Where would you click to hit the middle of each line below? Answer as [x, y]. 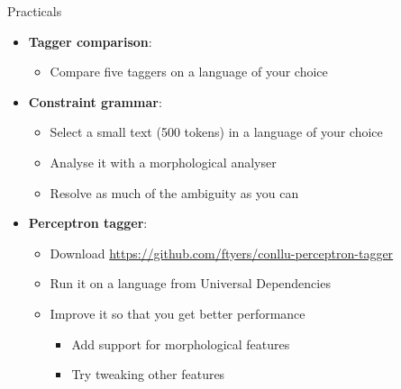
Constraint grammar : [95, 101]
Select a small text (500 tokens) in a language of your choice [216, 132]
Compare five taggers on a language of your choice [189, 72]
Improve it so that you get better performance [178, 313]
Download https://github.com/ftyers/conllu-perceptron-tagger [222, 253]
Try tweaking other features [148, 374]
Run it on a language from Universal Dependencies [190, 283]
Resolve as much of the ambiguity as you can [174, 192]
